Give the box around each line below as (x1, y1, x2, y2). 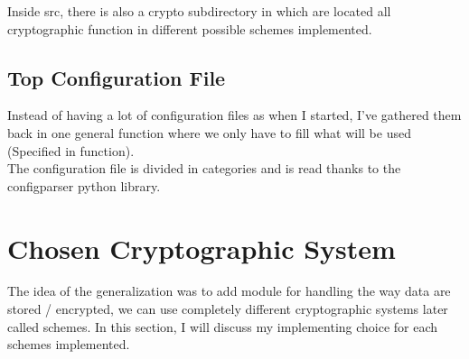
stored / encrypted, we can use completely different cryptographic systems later (7, 299, 448, 318)
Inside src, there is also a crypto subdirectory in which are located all (7, 2, 391, 20)
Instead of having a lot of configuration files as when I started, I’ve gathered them (7, 106, 462, 124)
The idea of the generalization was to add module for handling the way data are (7, 281, 451, 300)
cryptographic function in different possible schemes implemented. (7, 19, 372, 38)
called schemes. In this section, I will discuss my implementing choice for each (7, 317, 438, 336)
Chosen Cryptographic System (7, 229, 396, 266)
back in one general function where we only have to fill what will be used (7, 123, 411, 142)
